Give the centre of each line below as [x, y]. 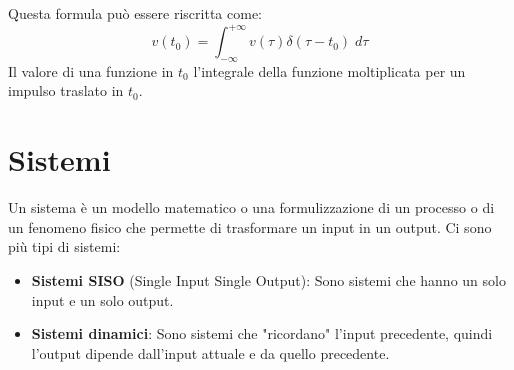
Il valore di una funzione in [91, 70]
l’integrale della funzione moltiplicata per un [329, 70]
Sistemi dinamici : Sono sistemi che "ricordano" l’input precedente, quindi [262, 333]
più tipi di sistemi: [64, 246]
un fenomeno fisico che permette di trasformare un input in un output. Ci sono [250, 226]
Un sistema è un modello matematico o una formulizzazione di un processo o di [251, 207]
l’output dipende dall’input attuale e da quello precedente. [210, 352]
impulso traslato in [66, 90]
